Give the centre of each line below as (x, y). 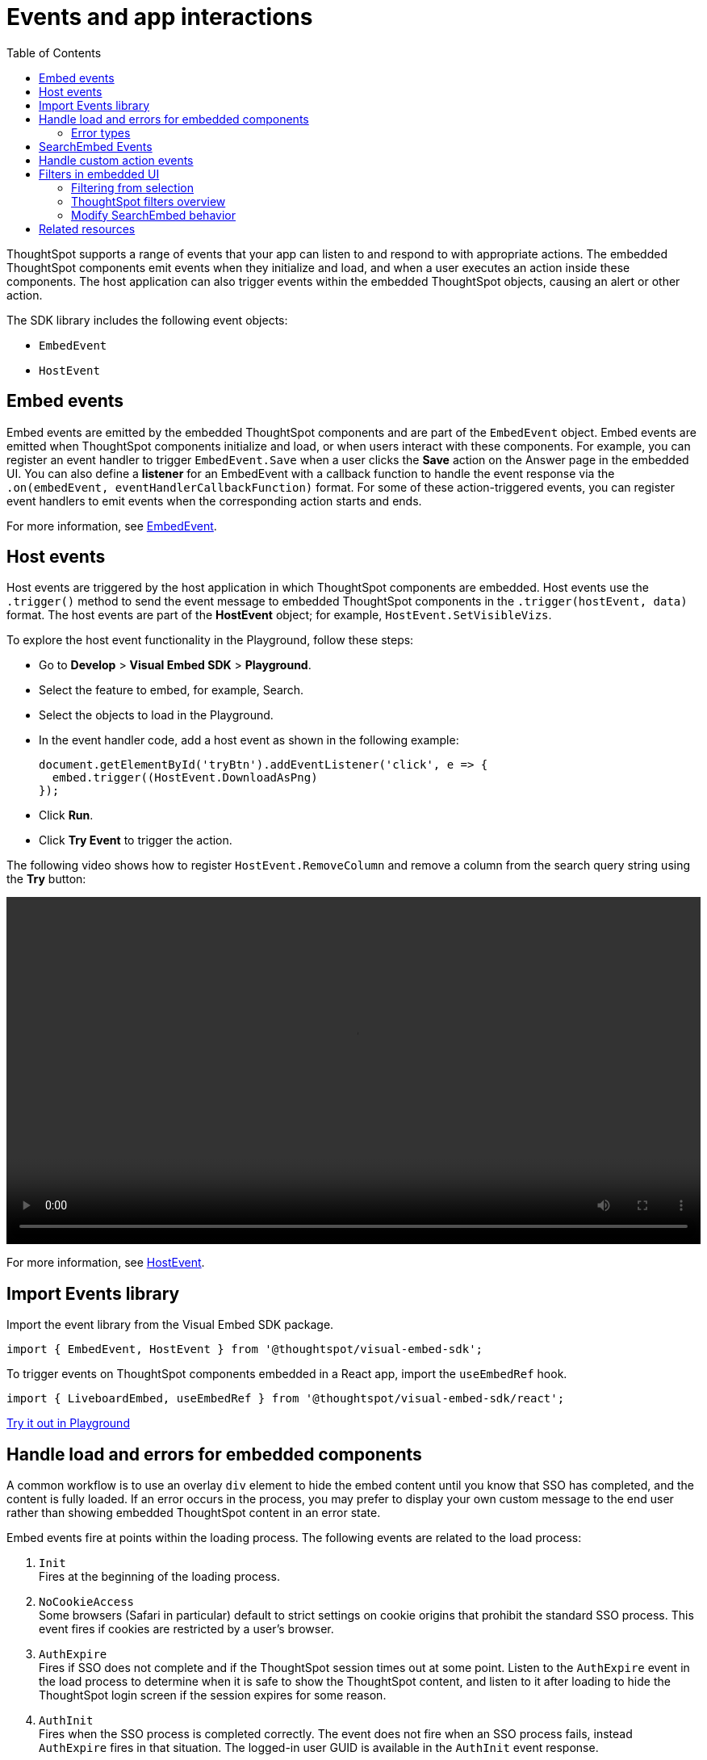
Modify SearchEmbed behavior (153, 215)
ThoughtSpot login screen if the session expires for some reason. (213, 1695)
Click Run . (66, 815)
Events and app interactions (160, 17)
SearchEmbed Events (96, 146)
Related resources (87, 228)
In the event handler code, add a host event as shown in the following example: (249, 740)
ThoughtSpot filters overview (149, 201)
